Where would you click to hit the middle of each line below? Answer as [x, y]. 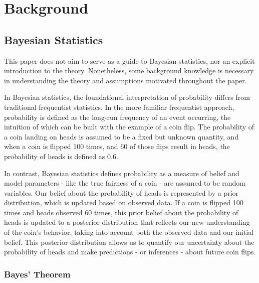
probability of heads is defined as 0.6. [61, 156]
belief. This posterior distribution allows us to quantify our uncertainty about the [129, 242]
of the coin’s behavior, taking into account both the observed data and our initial [129, 232]
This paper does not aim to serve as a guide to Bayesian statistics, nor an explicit [129, 60]
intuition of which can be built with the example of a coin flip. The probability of [129, 127]
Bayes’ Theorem [37, 274]
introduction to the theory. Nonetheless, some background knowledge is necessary [129, 70]
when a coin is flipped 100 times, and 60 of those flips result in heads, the [117, 146]
